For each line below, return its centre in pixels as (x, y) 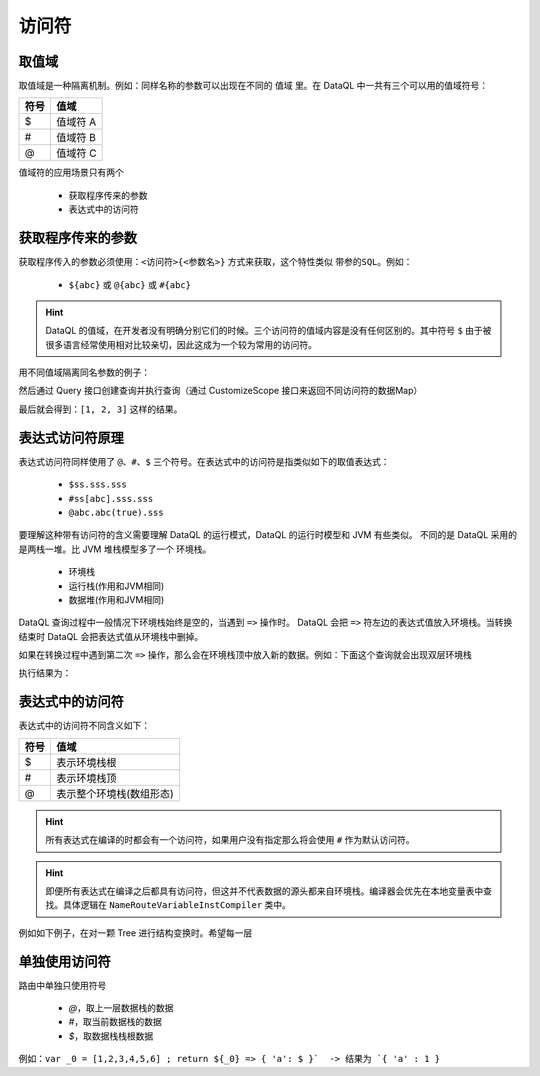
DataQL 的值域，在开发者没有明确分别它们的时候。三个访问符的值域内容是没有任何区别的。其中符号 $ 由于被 (268, 331)
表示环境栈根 (86, 762)
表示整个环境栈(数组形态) (115, 793)
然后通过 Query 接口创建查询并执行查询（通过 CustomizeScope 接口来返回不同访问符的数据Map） (220, 391)
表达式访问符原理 (71, 437)
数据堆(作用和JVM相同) (116, 599)
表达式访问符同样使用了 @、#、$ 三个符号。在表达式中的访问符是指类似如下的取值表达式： (204, 461)
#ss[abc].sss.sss (111, 498)
